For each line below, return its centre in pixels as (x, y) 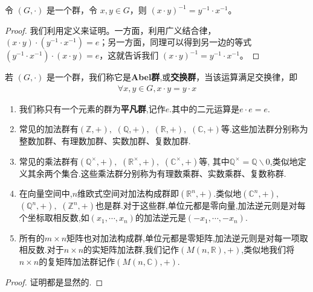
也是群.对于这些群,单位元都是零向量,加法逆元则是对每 (200, 205)
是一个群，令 (72, 10)
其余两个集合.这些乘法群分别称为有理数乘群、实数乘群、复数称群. (157, 173)
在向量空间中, (46, 193)
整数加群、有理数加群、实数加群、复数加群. (105, 141)
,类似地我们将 (268, 249)
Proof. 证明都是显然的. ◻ (54, 281)
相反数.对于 (41, 249)
